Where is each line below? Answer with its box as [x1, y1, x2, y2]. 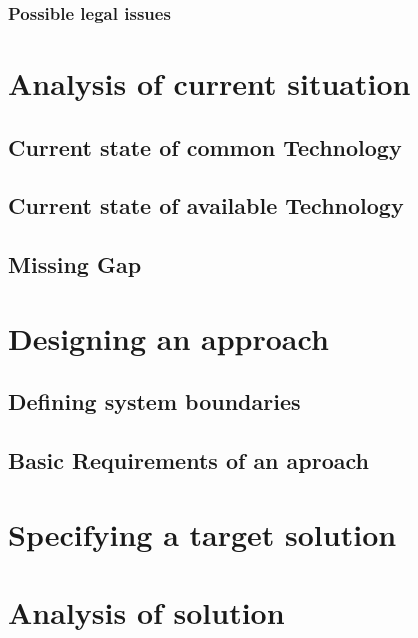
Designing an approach [8, 317, 329, 358]
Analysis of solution [8, 592, 285, 633]
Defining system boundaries [8, 386, 301, 417]
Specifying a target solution [8, 513, 397, 554]
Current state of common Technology [8, 131, 402, 162]
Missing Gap [8, 249, 142, 280]
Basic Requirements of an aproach [8, 445, 369, 476]
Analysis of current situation [8, 63, 411, 104]
